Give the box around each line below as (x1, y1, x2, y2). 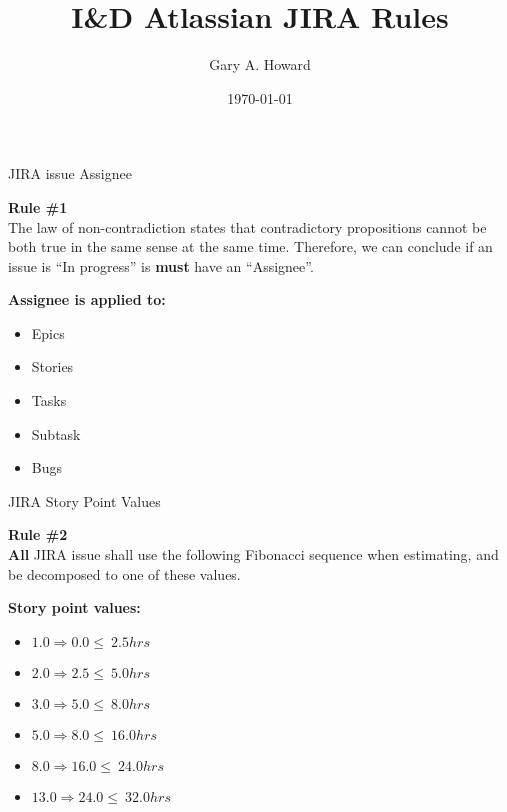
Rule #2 (8, 524, 68, 545)
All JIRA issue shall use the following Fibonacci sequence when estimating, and (8, 544, 499, 565)
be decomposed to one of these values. (8, 563, 241, 584)
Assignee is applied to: (8, 289, 166, 310)
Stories (31, 356, 74, 377)
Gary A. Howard (209, 54, 311, 75)
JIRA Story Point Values (8, 490, 161, 511)
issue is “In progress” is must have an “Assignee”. (8, 255, 314, 276)
